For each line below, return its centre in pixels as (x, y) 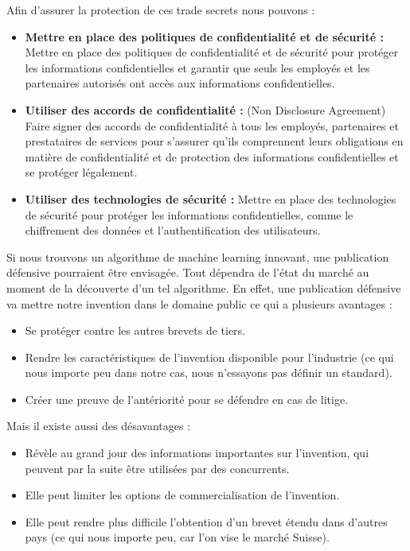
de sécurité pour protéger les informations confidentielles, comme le (189, 214)
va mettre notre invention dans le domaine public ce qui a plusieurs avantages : (199, 303)
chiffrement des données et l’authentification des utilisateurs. (173, 230)
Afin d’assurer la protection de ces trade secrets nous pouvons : (161, 10)
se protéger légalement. (81, 172)
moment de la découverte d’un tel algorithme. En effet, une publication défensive (204, 287)
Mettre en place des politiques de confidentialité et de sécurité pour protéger (212, 52)
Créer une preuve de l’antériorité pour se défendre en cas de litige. (187, 399)
